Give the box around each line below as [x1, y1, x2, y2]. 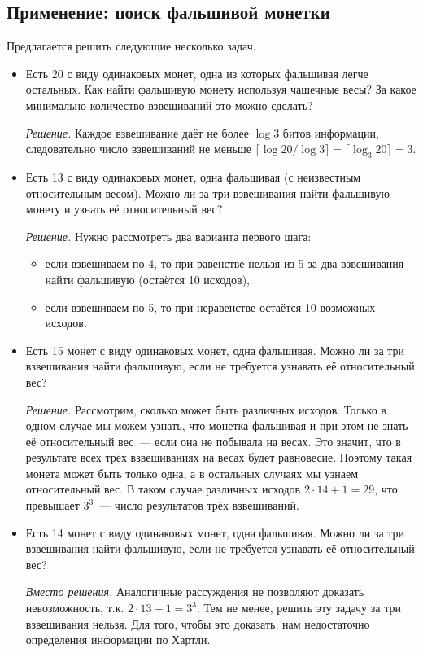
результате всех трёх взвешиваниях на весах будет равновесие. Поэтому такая [25, 449, 412, 466]
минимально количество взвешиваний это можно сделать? [25, 96, 313, 113]
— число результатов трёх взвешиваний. [99, 497, 299, 514]
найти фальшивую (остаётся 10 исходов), [45, 270, 251, 287]
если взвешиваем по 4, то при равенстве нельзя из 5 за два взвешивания [45, 255, 404, 272]
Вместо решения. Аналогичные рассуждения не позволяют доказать [25, 583, 364, 600]
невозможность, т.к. [25, 599, 124, 616]
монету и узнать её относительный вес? [25, 200, 223, 217]
